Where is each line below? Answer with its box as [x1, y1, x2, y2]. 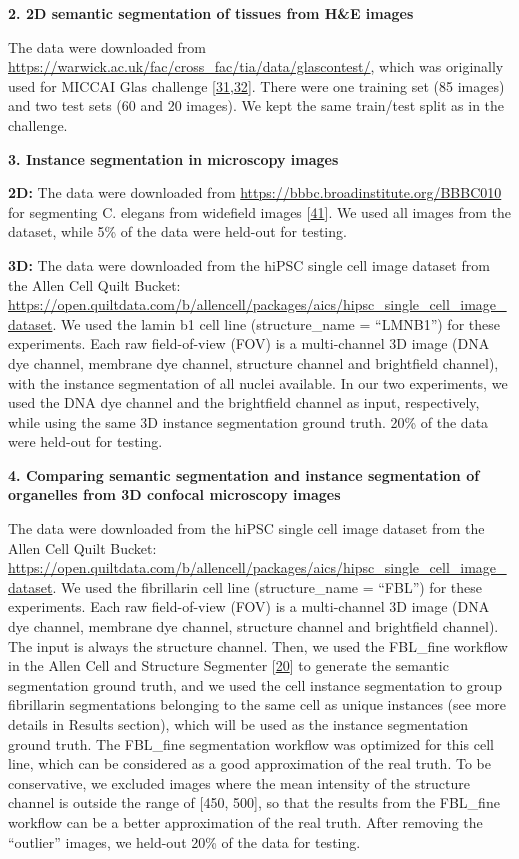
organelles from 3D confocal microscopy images [8, 484, 341, 505]
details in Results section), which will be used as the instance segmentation [8, 714, 469, 734]
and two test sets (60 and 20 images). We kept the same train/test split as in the [8, 95, 505, 116]
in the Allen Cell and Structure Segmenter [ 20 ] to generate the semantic [8, 655, 449, 676]
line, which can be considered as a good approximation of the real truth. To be [8, 753, 491, 774]
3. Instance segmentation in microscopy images [8, 148, 339, 169]
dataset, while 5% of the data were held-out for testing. [8, 221, 347, 242]
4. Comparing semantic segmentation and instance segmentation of [8, 464, 480, 485]
